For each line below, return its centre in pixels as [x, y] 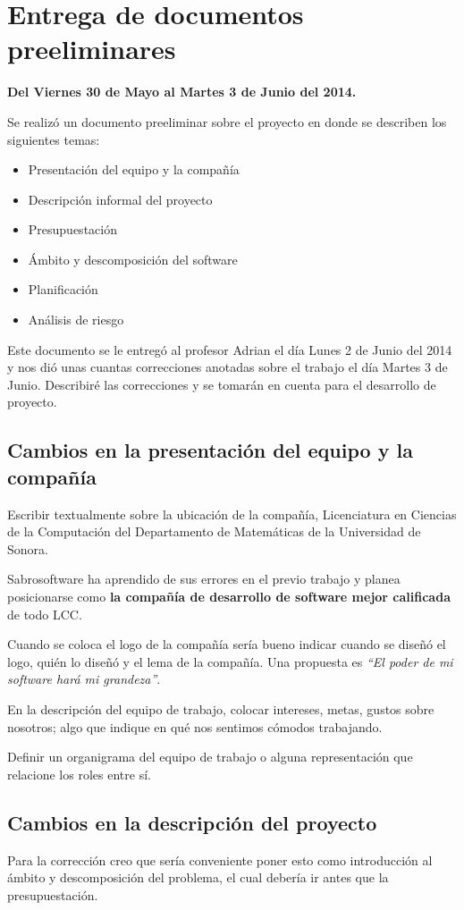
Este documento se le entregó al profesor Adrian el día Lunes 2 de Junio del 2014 [230, 349]
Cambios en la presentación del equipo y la [210, 450]
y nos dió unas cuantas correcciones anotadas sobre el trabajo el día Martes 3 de [228, 367]
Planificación [63, 289]
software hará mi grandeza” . [84, 679]
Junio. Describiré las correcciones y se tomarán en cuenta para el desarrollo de [222, 384]
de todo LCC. [45, 614]
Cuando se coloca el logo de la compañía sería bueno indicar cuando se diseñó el [227, 644]
